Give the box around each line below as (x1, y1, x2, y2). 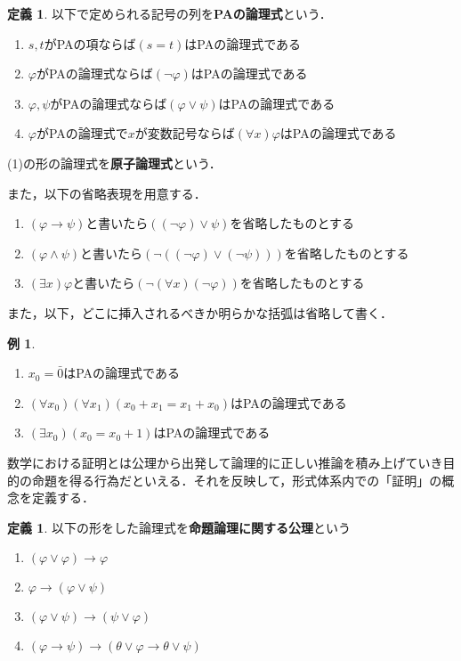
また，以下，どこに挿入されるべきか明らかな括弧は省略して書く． (7, 303, 392, 322)
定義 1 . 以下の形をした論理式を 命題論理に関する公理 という (7, 518, 351, 536)
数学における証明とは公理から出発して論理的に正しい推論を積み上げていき (7, 453, 443, 471)
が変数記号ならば (134, 124, 235, 143)
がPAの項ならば (44, 34, 136, 53)
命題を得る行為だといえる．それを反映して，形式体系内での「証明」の (31, 470, 442, 489)
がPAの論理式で (36, 124, 128, 143)
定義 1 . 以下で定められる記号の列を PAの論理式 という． (7, 4, 332, 22)
